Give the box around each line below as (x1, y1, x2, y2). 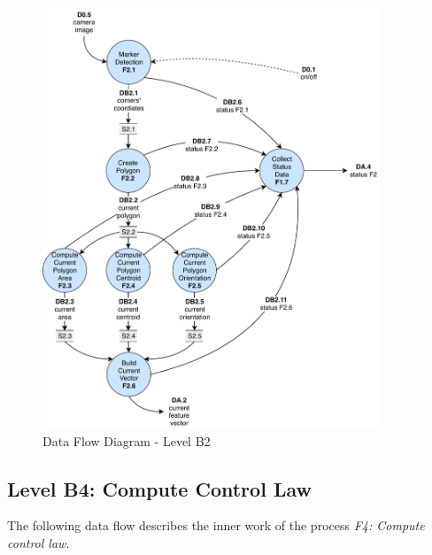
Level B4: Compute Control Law (7, 474, 312, 502)
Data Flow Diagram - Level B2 (42, 431, 211, 450)
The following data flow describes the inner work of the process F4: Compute (7, 516, 425, 535)
